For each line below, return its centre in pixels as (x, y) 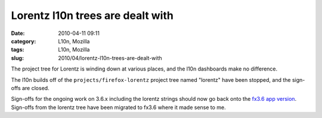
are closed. (36, 88)
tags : (18, 50)
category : (24, 41)
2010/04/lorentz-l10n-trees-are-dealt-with (110, 58)
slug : (17, 58)
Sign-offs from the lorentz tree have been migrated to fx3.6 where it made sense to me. (118, 107)
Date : (18, 33)
